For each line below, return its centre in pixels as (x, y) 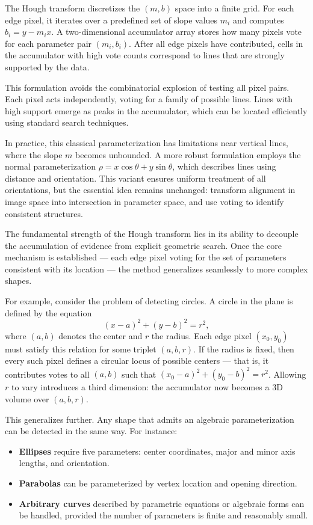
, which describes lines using (224, 166)
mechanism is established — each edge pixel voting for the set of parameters (146, 257)
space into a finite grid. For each (234, 8)
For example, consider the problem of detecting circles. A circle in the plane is (149, 301)
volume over (27, 399)
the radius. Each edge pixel (201, 335)
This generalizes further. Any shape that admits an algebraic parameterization (150, 419)
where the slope (34, 154)
